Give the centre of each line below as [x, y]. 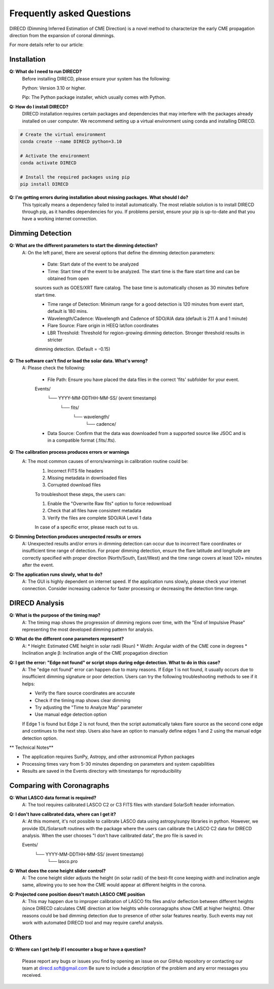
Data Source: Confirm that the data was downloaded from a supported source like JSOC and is [147, 433]
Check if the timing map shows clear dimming [82, 700]
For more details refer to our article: [46, 45]
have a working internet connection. [60, 219]
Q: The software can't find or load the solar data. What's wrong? [79, 361]
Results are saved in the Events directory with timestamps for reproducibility [102, 771]
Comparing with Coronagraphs [59, 785]
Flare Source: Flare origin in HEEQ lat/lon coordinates [103, 326]
